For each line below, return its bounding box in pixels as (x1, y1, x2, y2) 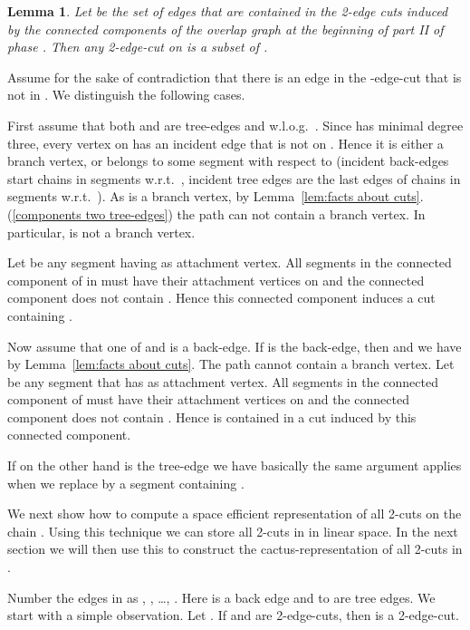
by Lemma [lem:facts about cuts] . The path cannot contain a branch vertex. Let (7, 354, 455, 373)
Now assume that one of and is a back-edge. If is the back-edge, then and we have (7, 336, 462, 355)
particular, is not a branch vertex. (7, 222, 196, 241)
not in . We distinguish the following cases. (7, 85, 245, 104)
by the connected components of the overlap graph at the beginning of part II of (7, 19, 444, 38)
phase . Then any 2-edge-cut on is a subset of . (7, 37, 268, 56)
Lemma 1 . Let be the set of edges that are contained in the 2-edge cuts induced (7, 2, 448, 20)
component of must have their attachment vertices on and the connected (7, 390, 409, 409)
